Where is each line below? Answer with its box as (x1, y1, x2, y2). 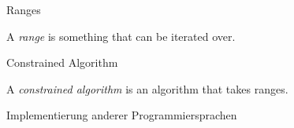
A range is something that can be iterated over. (6, 27, 236, 44)
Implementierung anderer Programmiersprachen (6, 107, 237, 123)
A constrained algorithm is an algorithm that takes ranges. (6, 80, 288, 97)
